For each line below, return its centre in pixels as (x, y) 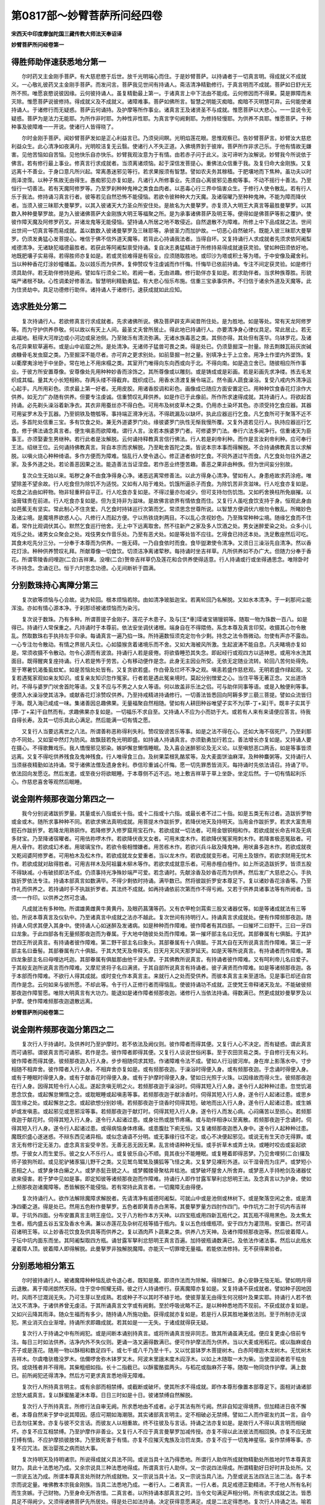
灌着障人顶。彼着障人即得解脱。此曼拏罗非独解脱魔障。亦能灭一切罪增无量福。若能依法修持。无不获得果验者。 (148, 1249)
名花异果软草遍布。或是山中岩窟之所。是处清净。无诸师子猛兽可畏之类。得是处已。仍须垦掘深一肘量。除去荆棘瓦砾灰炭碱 (161, 346)
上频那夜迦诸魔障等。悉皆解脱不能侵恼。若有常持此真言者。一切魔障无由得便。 (109, 1187)
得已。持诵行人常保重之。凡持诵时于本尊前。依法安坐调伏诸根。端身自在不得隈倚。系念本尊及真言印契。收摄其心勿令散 (159, 627)
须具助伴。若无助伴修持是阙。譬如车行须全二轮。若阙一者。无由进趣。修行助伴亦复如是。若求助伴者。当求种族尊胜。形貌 (161, 272)
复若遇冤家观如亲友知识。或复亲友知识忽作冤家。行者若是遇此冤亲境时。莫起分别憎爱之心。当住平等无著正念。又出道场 (159, 678)
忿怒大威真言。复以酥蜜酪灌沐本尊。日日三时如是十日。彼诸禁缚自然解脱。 (103, 1395)
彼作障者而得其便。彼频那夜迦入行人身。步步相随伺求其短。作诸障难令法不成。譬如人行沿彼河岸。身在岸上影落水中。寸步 (161, 1061)
